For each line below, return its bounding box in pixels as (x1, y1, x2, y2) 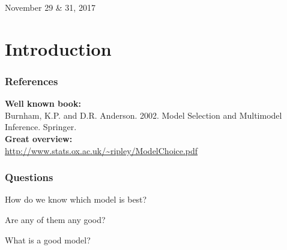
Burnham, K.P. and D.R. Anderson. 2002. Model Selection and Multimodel (5, 109, 282, 121)
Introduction (5, 36, 112, 61)
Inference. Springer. (5, 121, 77, 133)
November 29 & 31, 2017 (5, 1, 95, 13)
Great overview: (5, 132, 73, 144)
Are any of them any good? (5, 213, 106, 225)
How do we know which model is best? (5, 193, 147, 206)
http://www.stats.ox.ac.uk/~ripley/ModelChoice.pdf (5, 144, 198, 156)
